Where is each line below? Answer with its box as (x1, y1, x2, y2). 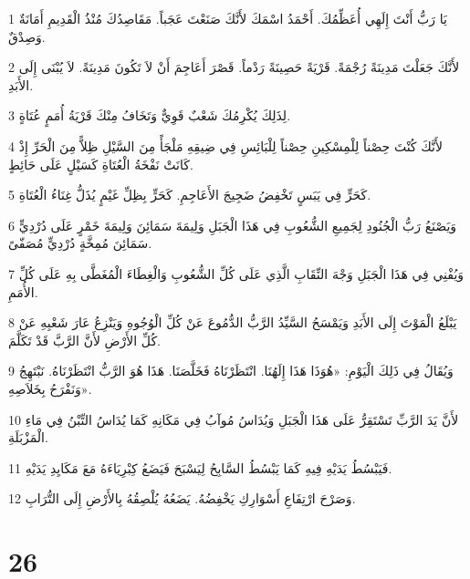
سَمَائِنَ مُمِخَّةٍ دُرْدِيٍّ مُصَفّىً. (8, 233, 152, 253)
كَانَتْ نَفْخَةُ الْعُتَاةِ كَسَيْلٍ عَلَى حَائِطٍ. (8, 154, 193, 173)
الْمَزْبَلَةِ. (8, 428, 48, 447)
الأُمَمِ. (8, 282, 38, 301)
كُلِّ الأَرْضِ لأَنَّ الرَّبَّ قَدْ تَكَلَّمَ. (8, 330, 161, 349)
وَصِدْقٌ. (8, 26, 46, 46)
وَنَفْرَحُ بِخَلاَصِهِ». (8, 378, 92, 398)
